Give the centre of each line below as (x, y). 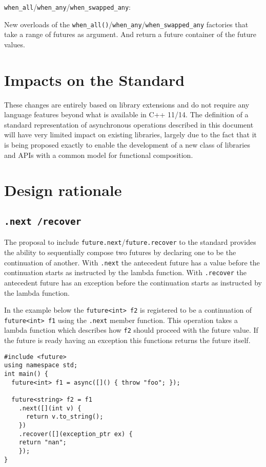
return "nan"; (43, 443)
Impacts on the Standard (95, 79)
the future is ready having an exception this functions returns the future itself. (127, 340)
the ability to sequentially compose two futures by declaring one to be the (120, 252)
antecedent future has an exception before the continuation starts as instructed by (133, 282)
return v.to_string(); (65, 417)
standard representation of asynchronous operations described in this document (129, 124)
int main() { (26, 374)
